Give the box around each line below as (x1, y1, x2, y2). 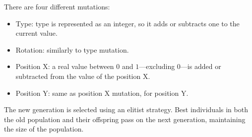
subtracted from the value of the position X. (15, 70, 150, 81)
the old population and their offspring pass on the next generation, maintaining (4, 114, 246, 124)
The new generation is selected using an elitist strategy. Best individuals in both (4, 104, 248, 115)
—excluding (139, 61, 175, 71)
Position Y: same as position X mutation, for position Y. (15, 87, 189, 98)
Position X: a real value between (15, 61, 114, 71)
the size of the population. (4, 124, 84, 134)
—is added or (180, 61, 221, 71)
